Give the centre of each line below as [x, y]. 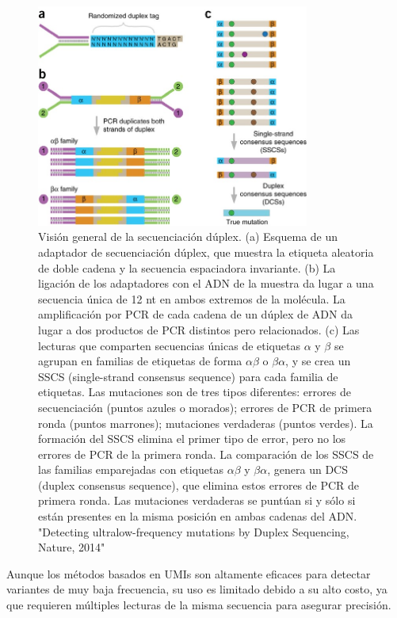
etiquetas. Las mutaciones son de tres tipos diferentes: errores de [195, 392]
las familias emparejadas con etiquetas [131, 469]
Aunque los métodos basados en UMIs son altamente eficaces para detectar [189, 573]
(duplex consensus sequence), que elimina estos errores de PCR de [199, 484]
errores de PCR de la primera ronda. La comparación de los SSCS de [206, 454]
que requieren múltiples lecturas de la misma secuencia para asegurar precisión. [199, 605]
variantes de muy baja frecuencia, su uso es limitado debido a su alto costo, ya [197, 589]
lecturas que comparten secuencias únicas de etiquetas [169, 345]
